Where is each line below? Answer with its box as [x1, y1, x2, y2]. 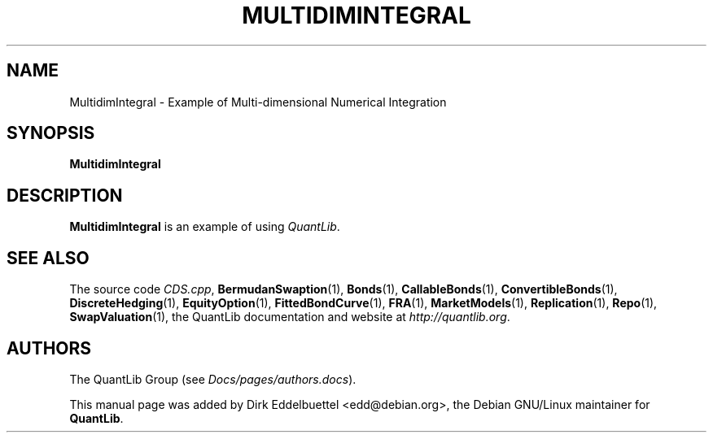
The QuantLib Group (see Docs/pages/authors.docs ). [69, 372, 356, 386]
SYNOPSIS [7, 123, 95, 144]
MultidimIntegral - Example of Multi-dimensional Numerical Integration [69, 94, 447, 109]
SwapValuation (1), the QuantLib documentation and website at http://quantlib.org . [69, 310, 510, 324]
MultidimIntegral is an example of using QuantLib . [69, 219, 340, 234]
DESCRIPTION [7, 185, 123, 206]
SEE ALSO [7, 247, 90, 268]
